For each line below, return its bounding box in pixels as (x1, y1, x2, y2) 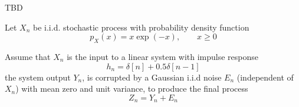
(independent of (236, 71, 294, 83)
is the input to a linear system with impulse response (67, 50, 258, 62)
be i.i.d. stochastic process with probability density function (33, 21, 249, 33)
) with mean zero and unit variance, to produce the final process (15, 82, 248, 95)
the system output (5, 71, 71, 83)
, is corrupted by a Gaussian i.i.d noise (82, 71, 222, 83)
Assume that (5, 50, 51, 62)
